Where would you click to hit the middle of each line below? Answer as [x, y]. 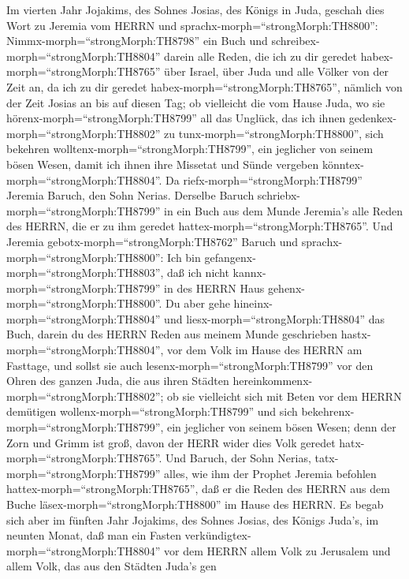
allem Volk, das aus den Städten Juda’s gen [112, 566]
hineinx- [253, 303]
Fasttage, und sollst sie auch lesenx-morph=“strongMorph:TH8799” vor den [190, 365]
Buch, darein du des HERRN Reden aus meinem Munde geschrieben [172, 334]
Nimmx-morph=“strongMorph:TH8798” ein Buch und [137, 41]
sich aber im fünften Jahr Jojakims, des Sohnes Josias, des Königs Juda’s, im [193, 519]
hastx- [356, 334]
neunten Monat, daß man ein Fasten [94, 535]
